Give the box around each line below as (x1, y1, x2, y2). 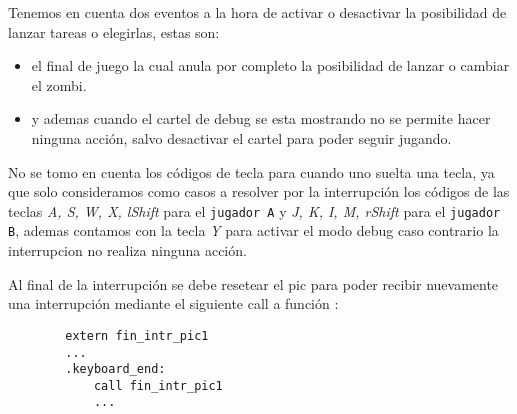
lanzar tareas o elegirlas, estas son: (8, 21, 220, 42)
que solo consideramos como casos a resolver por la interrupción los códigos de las (8, 181, 510, 202)
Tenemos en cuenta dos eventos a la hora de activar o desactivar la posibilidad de (8, 2, 507, 22)
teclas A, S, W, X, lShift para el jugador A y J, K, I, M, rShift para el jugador (8, 200, 501, 221)
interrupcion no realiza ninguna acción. (8, 240, 247, 261)
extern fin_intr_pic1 (65, 328, 209, 343)
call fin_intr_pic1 (93, 378, 223, 393)
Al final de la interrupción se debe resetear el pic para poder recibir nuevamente (8, 273, 499, 294)
